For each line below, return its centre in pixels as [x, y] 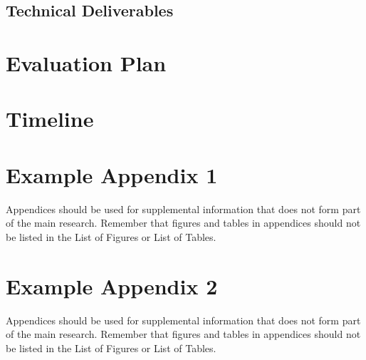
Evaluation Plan [86, 62]
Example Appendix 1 [112, 174]
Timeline [50, 119]
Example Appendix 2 [112, 286]
